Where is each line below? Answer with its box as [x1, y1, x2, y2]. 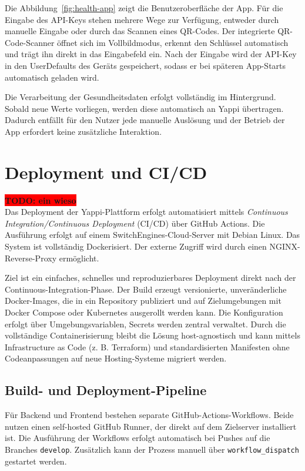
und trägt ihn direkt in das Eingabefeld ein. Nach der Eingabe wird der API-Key [5, 48, 297, 60]
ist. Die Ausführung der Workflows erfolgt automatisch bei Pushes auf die [5, 432, 270, 444]
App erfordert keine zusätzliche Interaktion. [5, 125, 162, 137]
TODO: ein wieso [5, 194, 76, 206]
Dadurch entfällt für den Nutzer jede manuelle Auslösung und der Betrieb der [5, 114, 285, 126]
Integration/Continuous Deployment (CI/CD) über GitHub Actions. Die [5, 217, 265, 229]
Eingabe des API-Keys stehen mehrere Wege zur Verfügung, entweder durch [5, 13, 279, 25]
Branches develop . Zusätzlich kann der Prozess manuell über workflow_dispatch [5, 443, 299, 455]
